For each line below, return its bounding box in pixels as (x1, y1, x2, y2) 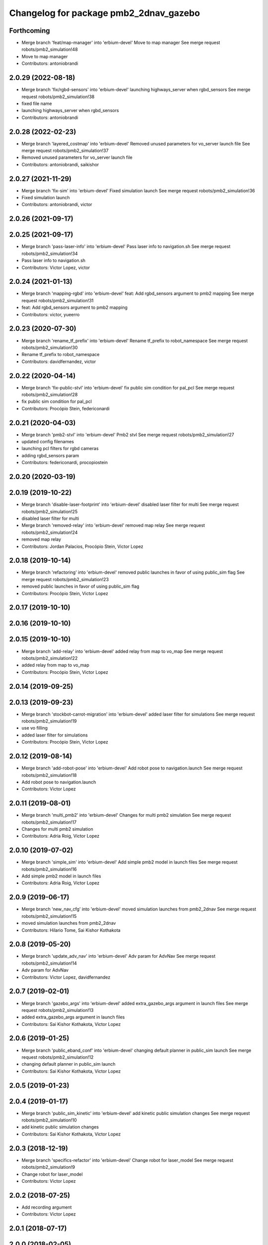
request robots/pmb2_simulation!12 (21, 1054, 94, 1060)
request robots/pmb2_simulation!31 (21, 297, 94, 303)
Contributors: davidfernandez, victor (21, 359, 96, 365)
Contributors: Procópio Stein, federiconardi (21, 405, 110, 411)
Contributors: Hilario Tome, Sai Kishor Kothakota (21, 927, 121, 933)
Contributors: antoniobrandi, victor (21, 202, 92, 208)
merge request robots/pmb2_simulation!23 (21, 576, 109, 582)
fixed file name (21, 100, 52, 107)
